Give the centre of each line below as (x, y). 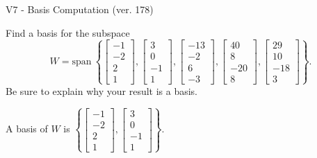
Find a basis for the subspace (68, 32)
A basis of (27, 129)
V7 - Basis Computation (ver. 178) (80, 9)
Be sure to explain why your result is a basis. (102, 90)
